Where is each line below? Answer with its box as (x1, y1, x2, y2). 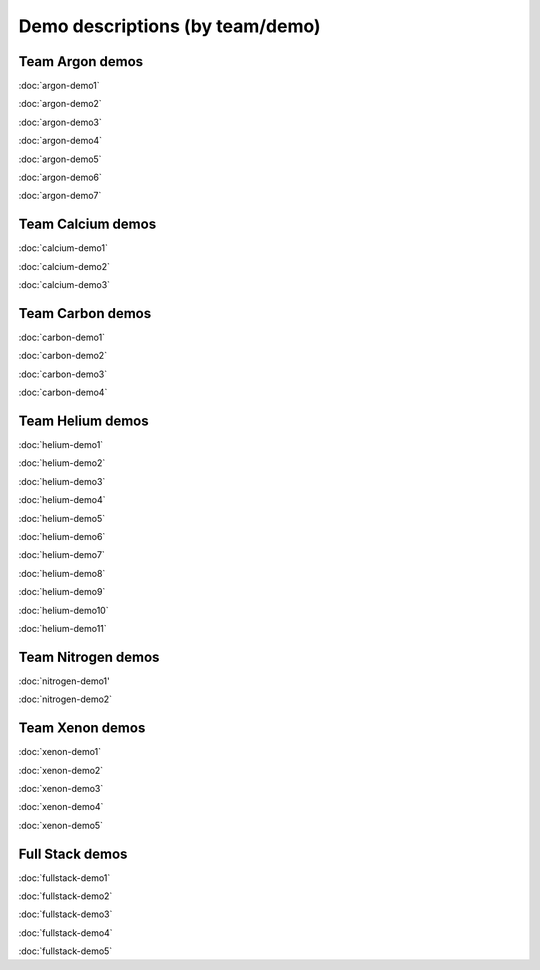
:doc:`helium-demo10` (18, 604, 109, 616)
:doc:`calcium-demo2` (18, 260, 110, 272)
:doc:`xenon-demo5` (18, 819, 104, 831)
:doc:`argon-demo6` (18, 171, 102, 184)
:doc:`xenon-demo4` (18, 801, 104, 813)
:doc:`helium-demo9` (18, 586, 106, 598)
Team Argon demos (18, 53, 144, 70)
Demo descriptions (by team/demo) (18, 15, 321, 37)
